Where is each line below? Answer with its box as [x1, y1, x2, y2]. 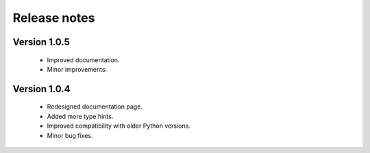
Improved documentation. [47, 55, 120, 64]
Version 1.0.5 [12, 36, 70, 48]
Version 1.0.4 [12, 83, 71, 95]
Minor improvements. [47, 65, 108, 73]
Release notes [12, 10, 95, 25]
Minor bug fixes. [47, 131, 93, 139]
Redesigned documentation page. [47, 102, 143, 111]
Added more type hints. [47, 112, 114, 120]
